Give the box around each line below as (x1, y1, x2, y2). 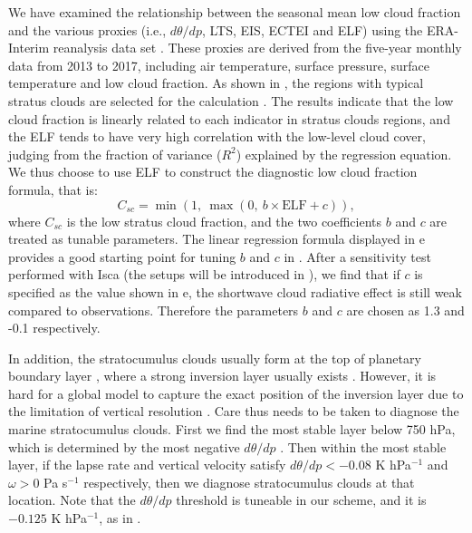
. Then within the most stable (280, 437, 447, 456)
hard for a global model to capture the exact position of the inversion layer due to (8, 383, 464, 402)
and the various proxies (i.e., (8, 20, 167, 39)
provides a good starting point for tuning (8, 247, 236, 266)
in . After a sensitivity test (284, 247, 431, 266)
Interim (8, 38, 50, 57)
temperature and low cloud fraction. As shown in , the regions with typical (8, 73, 424, 92)
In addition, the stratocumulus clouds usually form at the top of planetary (8, 348, 421, 367)
